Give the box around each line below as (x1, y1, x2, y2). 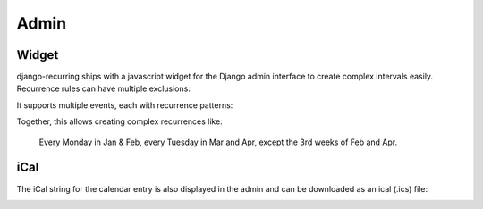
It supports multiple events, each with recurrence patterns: (16, 99, 233, 111)
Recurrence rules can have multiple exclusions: (16, 83, 191, 94)
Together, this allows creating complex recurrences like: (16, 116, 223, 127)
